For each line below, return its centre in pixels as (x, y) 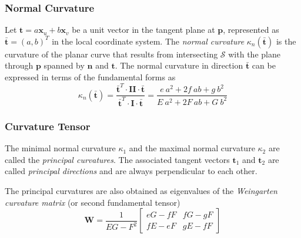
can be (264, 65)
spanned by (64, 65)
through (19, 65)
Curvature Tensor (48, 126)
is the (286, 41)
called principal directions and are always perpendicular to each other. (131, 171)
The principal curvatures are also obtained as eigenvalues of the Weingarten (141, 190)
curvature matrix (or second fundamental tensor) (93, 202)
